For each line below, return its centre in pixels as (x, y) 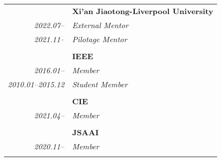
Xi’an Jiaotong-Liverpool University (143, 11)
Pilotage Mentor (100, 39)
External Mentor (100, 25)
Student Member (100, 84)
